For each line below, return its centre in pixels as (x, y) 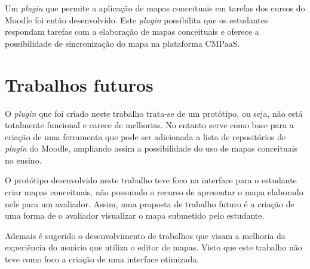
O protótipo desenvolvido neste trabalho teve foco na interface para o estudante (151, 180)
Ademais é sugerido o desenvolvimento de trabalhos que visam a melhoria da (145, 235)
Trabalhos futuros (79, 84)
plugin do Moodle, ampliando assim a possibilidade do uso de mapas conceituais (151, 148)
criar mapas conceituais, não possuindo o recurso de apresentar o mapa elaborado (154, 192)
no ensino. (23, 160)
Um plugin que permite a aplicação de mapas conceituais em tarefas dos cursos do (155, 8)
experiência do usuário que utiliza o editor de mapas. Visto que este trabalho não (154, 247)
